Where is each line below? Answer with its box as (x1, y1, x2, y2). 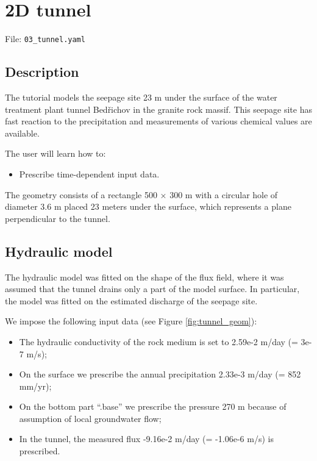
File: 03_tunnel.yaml (5, 32, 85, 45)
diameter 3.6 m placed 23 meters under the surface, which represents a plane (5, 200, 291, 213)
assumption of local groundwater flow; (19, 412, 162, 424)
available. (5, 126, 40, 139)
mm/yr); (19, 379, 52, 392)
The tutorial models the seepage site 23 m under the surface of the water (5, 90, 277, 103)
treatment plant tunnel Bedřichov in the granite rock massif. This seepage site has (5, 102, 312, 115)
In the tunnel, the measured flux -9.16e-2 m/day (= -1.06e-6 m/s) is (19, 432, 274, 445)
